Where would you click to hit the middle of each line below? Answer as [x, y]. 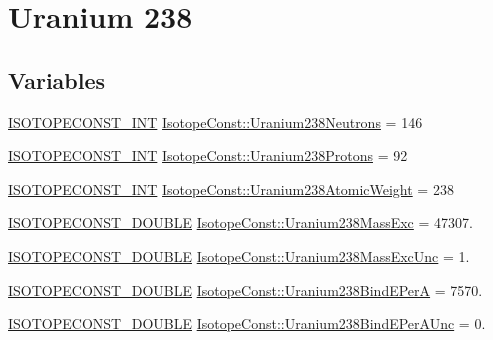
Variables [57, 79]
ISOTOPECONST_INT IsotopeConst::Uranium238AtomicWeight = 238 [231, 188]
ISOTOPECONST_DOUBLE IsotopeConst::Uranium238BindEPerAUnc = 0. [247, 323]
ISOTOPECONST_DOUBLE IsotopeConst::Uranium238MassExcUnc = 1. [239, 255]
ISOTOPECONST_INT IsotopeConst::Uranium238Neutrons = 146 [215, 121]
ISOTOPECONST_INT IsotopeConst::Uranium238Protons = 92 [208, 155]
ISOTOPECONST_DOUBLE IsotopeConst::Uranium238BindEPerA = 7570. [245, 289]
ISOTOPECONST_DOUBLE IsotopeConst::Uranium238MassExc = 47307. [240, 222]
